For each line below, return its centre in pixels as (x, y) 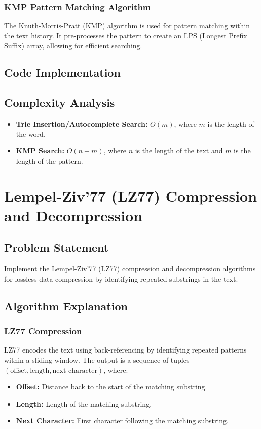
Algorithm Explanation (66, 306)
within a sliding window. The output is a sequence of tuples (97, 359)
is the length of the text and (179, 151)
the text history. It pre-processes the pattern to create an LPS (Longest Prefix (126, 35)
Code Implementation (62, 73)
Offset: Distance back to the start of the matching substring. (111, 387)
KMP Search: (40, 151)
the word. (31, 133)
